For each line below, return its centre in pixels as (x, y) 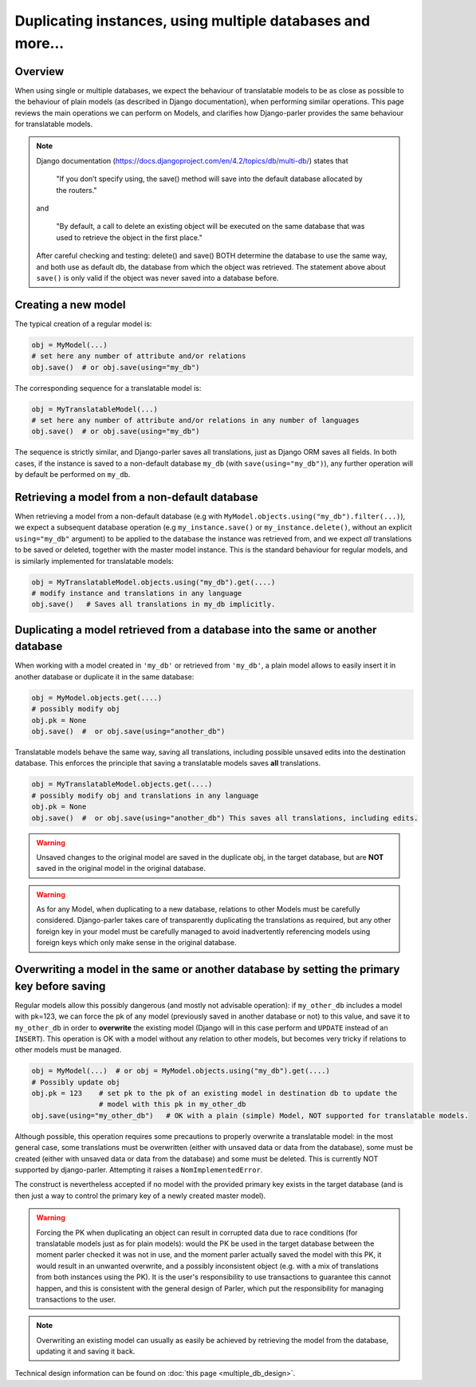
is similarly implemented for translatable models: (94, 561)
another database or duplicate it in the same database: (104, 676)
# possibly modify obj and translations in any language (145, 795)
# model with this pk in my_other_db (172, 1104)
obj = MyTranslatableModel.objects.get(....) (122, 784)
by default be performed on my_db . (73, 475)
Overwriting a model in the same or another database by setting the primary (207, 969)
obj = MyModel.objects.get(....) (97, 697)
